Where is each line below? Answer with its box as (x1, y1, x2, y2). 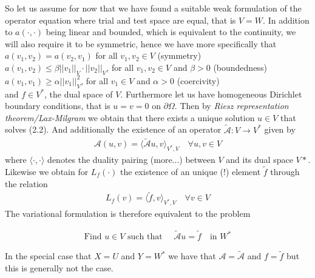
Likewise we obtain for (5, 165, 89, 178)
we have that (168, 250, 216, 262)
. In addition (263, 13, 310, 26)
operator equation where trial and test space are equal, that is (5, 13, 236, 26)
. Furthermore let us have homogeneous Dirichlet (120, 87, 302, 100)
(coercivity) (177, 74, 220, 87)
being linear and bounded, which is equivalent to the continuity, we (46, 25, 296, 38)
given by (264, 123, 296, 136)
